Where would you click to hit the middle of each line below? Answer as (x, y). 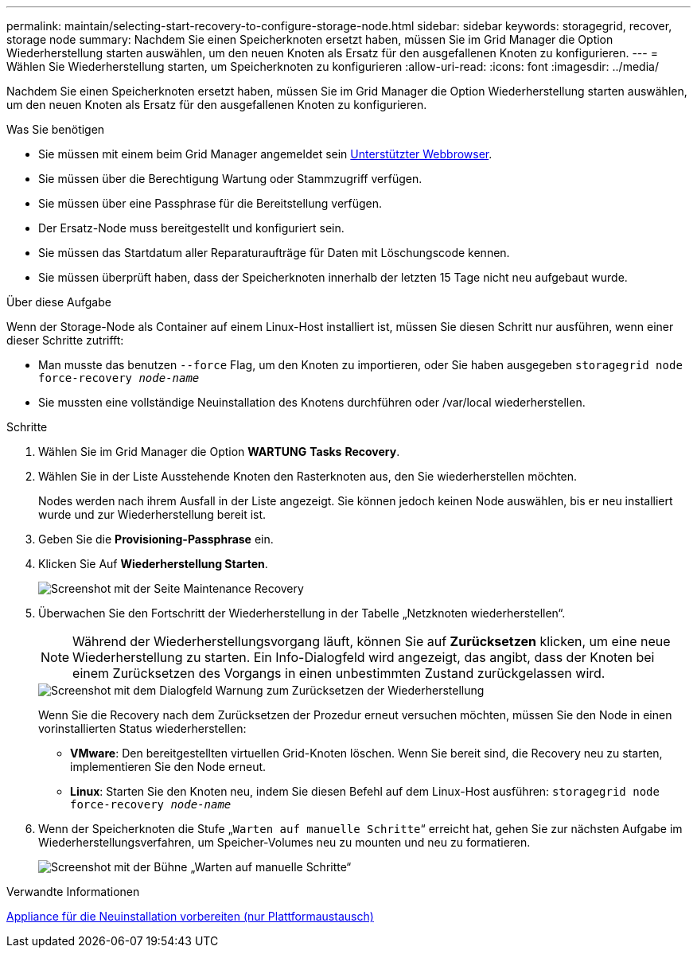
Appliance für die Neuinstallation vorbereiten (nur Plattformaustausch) (190, 916)
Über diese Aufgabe (59, 302)
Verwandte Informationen (73, 892)
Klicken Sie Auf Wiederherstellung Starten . (153, 564)
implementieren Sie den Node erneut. (168, 767)
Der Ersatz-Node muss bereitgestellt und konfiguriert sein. (191, 228)
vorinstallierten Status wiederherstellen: (142, 728)
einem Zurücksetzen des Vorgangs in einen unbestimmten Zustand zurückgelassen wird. (339, 673)
